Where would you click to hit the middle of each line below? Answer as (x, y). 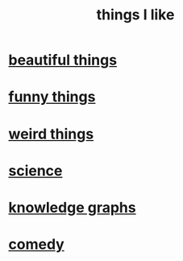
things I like (135, 15)
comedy (36, 244)
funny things (52, 97)
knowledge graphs (72, 207)
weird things (51, 134)
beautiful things (63, 60)
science (35, 170)
